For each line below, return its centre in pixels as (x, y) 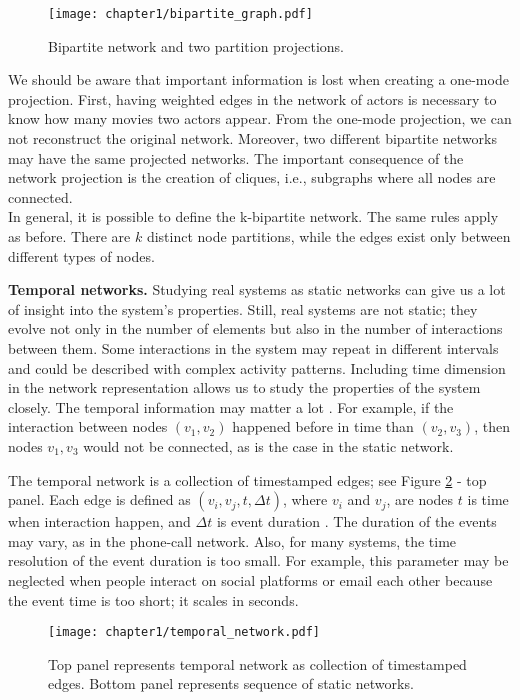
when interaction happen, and (99, 521)
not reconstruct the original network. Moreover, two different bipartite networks (252, 138)
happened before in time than (323, 426)
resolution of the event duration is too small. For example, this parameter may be (258, 560)
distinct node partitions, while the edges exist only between (328, 236)
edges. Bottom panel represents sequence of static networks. (231, 683)
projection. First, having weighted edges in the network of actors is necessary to (252, 98)
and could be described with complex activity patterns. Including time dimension (257, 367)
